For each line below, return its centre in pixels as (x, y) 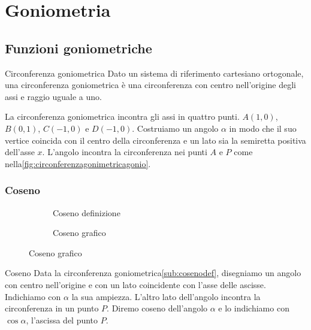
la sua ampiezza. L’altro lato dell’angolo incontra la (166, 296)
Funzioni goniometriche (78, 48)
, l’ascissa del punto (62, 320)
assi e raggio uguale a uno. (53, 96)
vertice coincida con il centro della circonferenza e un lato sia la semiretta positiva (155, 140)
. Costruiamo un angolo (175, 128)
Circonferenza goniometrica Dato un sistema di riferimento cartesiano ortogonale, (154, 73)
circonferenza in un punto (52, 308)
